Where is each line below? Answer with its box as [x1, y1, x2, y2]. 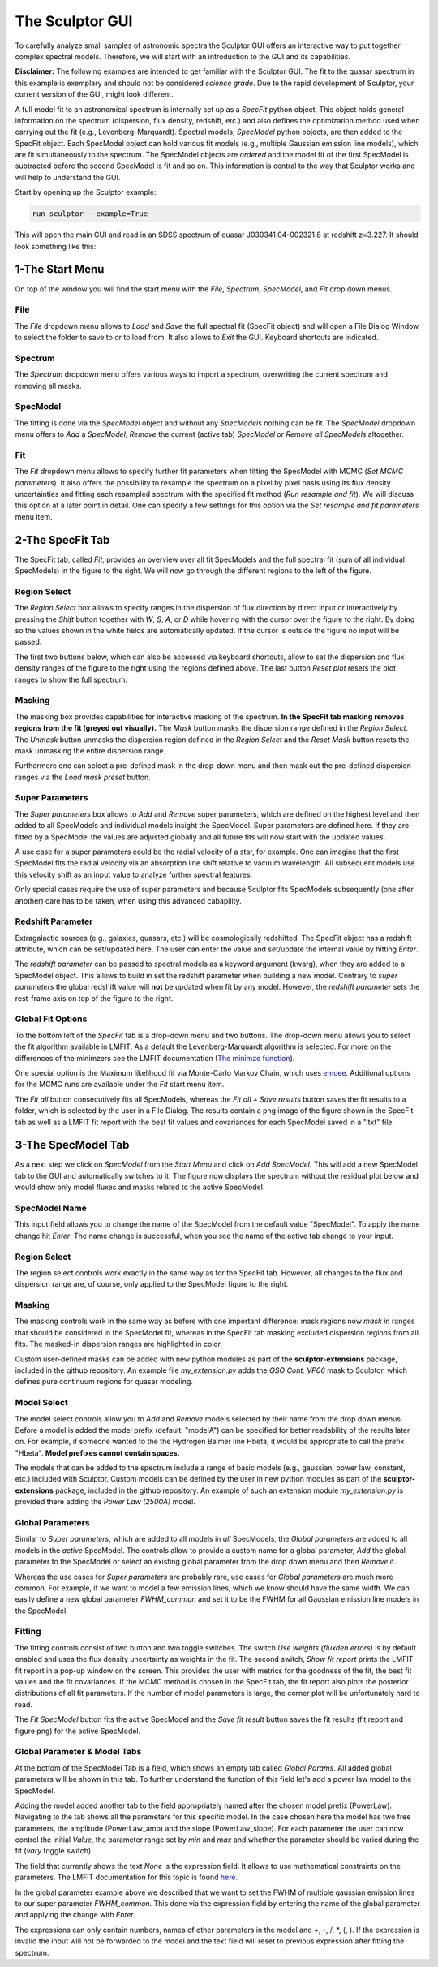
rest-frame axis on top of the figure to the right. [15, 993, 174, 1003]
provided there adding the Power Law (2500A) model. [15, 1497, 196, 1507]
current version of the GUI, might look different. [15, 89, 174, 99]
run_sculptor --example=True [32, 209, 148, 218]
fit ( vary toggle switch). [15, 1846, 93, 1856]
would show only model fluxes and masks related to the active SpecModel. [15, 1182, 265, 1193]
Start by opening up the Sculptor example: [15, 188, 157, 197]
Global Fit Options [15, 1013, 88, 1024]
